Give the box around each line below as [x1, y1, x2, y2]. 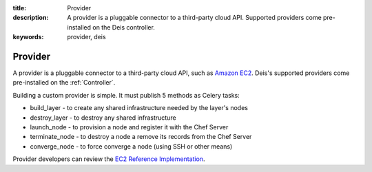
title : [12, 4, 27, 12]
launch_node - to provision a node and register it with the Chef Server [30, 123, 229, 131]
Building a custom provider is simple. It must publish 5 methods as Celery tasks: [12, 91, 240, 99]
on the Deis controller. [92, 23, 155, 31]
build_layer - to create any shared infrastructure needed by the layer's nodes [30, 104, 248, 112]
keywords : [12, 33, 44, 41]
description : [12, 14, 49, 22]
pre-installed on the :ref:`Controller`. [12, 78, 116, 87]
